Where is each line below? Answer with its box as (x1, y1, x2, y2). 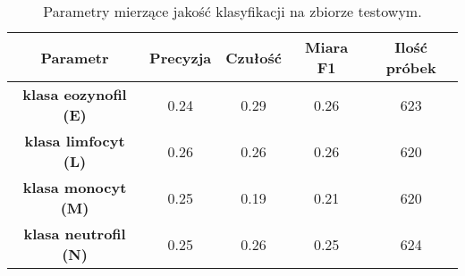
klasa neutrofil (23, 223, 126, 244)
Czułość (225, 46, 282, 68)
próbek (385, 57, 436, 78)
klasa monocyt (22, 177, 127, 197)
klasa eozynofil (22, 84, 127, 105)
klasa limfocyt (24, 130, 125, 151)
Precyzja (149, 46, 212, 68)
